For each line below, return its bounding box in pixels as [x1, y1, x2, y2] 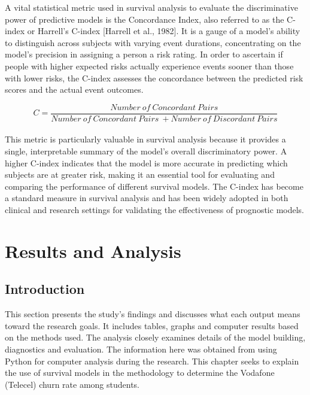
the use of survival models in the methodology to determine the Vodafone [5, 366, 275, 379]
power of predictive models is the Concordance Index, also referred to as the [5, 13, 284, 25]
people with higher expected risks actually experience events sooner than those [5, 59, 294, 72]
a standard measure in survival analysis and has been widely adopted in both [5, 192, 288, 204]
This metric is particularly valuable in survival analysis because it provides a [5, 133, 286, 145]
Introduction [5, 279, 85, 298]
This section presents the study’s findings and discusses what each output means [5, 308, 300, 320]
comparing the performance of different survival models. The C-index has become [5, 180, 303, 192]
